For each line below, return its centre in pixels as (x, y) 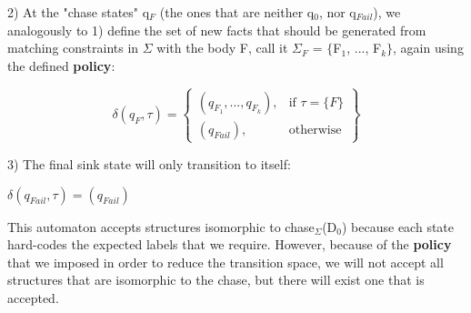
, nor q (337, 12)
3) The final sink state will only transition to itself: (149, 163)
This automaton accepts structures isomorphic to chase (161, 226)
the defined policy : (61, 65)
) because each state (398, 226)
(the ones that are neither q (237, 12)
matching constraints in (73, 48)
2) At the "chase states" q (79, 12)
